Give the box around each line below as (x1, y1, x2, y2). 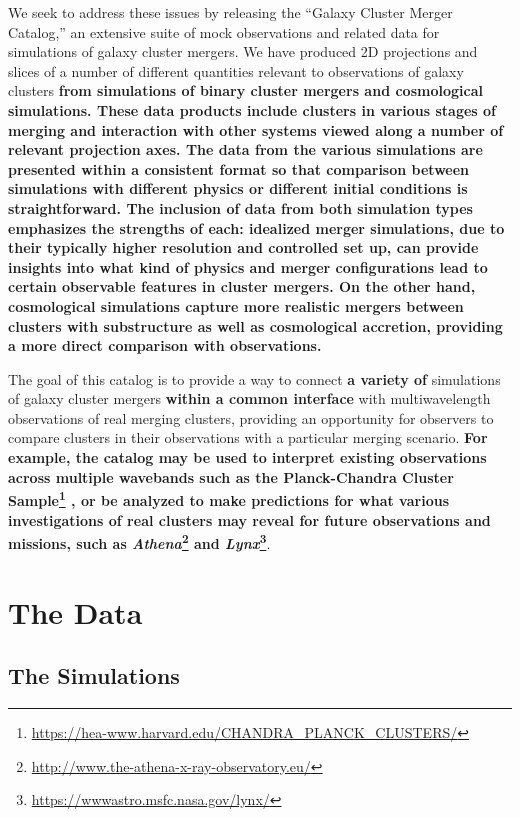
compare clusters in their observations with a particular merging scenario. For (8, 427, 488, 448)
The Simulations (8, 660, 180, 691)
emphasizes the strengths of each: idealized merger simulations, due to (8, 217, 505, 238)
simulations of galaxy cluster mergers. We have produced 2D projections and (8, 41, 478, 62)
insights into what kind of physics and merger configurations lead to (8, 256, 488, 277)
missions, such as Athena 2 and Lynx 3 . (8, 530, 271, 553)
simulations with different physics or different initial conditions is (8, 178, 468, 199)
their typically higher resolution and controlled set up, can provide (8, 237, 479, 258)
